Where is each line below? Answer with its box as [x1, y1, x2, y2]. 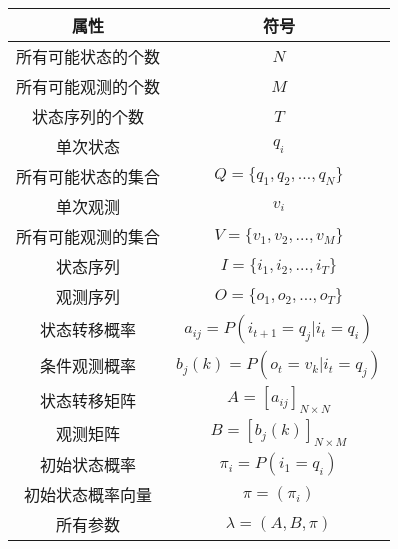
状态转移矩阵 [40, 388, 137, 412]
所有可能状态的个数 [16, 45, 161, 68]
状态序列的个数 [32, 105, 145, 128]
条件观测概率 [40, 354, 137, 377]
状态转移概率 [40, 318, 137, 341]
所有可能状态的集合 [16, 165, 161, 188]
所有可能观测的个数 [16, 75, 161, 98]
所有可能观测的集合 [16, 225, 161, 248]
